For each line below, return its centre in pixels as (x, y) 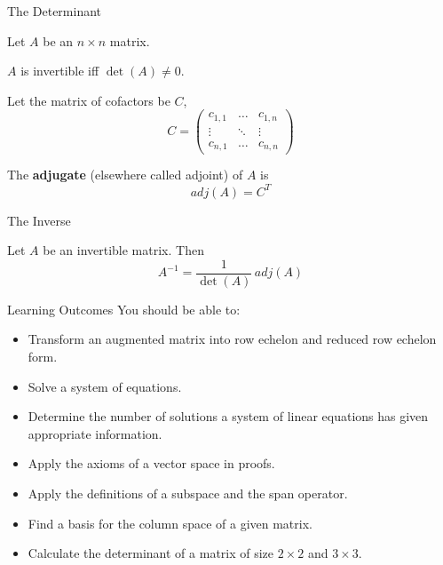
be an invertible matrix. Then (123, 250)
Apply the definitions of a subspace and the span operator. (188, 493)
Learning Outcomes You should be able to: (124, 309)
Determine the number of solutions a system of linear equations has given (228, 416)
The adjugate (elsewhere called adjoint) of (125, 175)
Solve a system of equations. (105, 386)
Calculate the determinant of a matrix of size (151, 553)
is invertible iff (60, 71)
